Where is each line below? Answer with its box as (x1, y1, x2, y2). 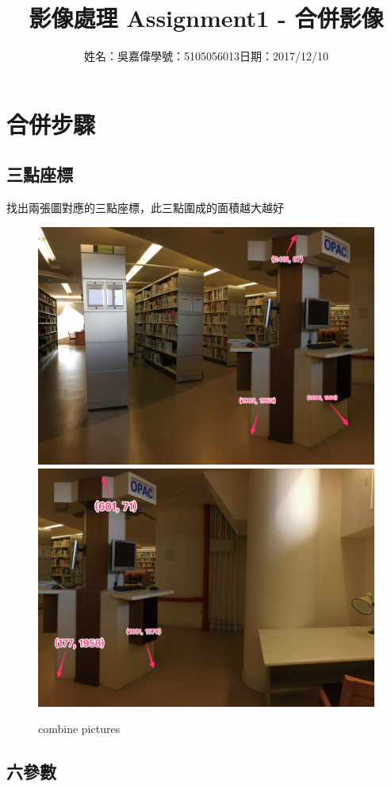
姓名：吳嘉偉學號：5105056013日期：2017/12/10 (84, 48, 328, 64)
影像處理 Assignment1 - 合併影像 (29, 2, 384, 34)
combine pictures (38, 720, 121, 737)
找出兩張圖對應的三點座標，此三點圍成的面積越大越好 (6, 199, 284, 216)
